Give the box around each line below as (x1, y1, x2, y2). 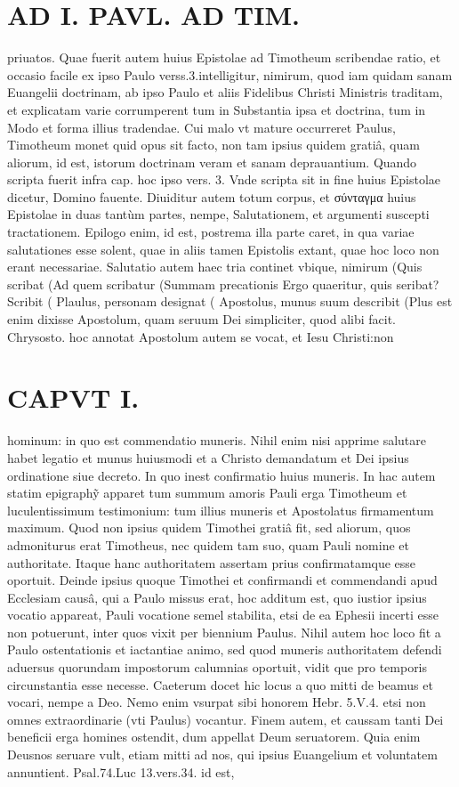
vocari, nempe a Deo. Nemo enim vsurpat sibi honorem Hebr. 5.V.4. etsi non (7, 693, 426, 711)
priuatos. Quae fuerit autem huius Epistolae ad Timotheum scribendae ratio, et (7, 48, 441, 67)
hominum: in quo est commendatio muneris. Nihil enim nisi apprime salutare (7, 431, 426, 450)
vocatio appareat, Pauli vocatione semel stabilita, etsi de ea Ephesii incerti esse (7, 605, 439, 624)
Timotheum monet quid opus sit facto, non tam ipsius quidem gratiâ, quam (7, 135, 420, 154)
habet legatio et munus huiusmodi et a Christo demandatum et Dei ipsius (7, 448, 409, 467)
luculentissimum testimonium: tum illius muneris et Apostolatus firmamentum (7, 500, 434, 519)
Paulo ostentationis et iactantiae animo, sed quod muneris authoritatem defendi (7, 640, 442, 659)
